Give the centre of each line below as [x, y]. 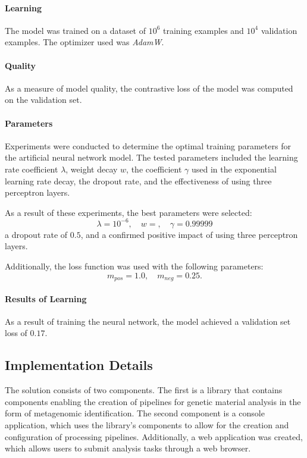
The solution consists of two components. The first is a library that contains [144, 390]
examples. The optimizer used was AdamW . [84, 42]
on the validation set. [43, 100]
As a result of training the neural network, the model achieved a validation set [148, 321]
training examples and [203, 30]
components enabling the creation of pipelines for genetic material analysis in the [153, 401]
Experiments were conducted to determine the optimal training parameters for [148, 145]
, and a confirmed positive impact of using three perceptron [189, 234]
